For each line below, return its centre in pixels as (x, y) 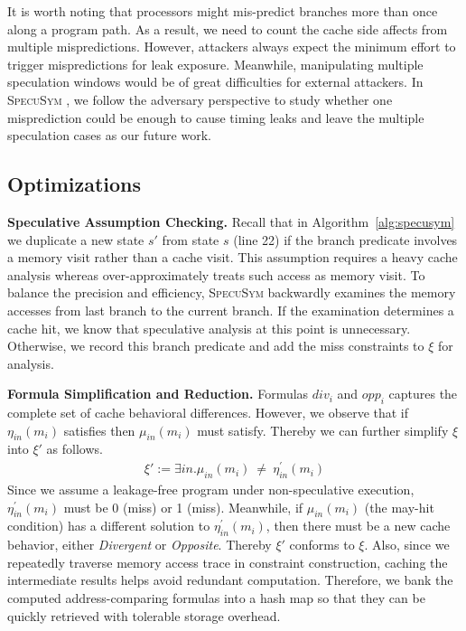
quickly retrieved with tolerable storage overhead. (144, 615)
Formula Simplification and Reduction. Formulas (158, 394)
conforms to (322, 545)
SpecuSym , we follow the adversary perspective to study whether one (200, 99)
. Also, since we (407, 545)
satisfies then (99, 430)
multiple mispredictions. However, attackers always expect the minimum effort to (232, 47)
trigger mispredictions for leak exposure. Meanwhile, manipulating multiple (215, 64)
